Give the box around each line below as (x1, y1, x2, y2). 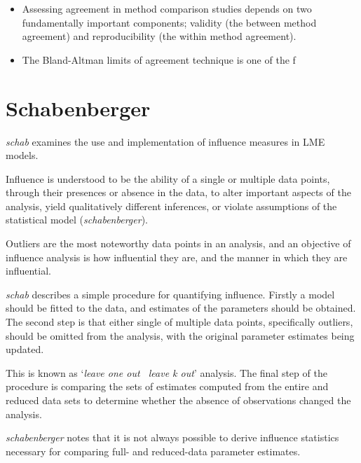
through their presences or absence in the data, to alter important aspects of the (6, 185, 351, 200)
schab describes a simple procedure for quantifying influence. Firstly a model (6, 286, 335, 301)
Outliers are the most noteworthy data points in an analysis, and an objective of (6, 236, 351, 251)
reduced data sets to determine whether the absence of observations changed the (6, 393, 351, 407)
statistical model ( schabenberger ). (6, 212, 148, 227)
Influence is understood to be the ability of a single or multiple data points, (6, 171, 330, 186)
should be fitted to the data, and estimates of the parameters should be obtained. (6, 300, 356, 315)
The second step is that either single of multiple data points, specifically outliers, (6, 315, 353, 329)
